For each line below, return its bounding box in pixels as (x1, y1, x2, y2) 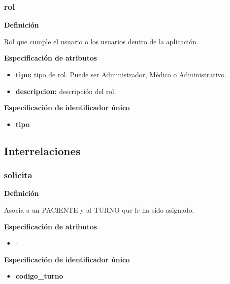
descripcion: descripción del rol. (15, 86, 116, 96)
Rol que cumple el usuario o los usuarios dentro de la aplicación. (4, 36, 198, 46)
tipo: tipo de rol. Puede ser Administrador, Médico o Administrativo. (15, 69, 227, 79)
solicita (4, 169, 33, 181)
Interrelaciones (4, 143, 81, 158)
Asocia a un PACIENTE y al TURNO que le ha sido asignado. (4, 204, 194, 215)
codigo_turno (15, 271, 63, 281)
